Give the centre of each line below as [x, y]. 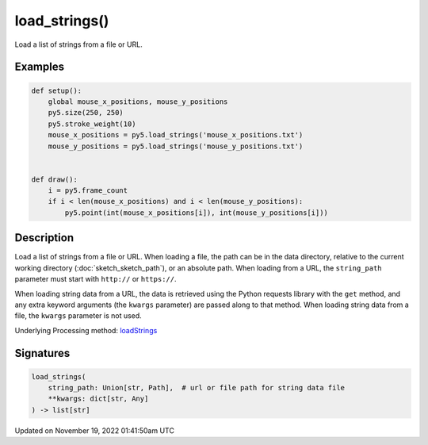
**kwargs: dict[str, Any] [98, 399]
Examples [40, 67]
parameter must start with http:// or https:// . [96, 279]
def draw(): [55, 179]
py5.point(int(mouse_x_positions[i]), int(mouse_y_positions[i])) [197, 213]
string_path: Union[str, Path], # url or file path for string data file [196, 388]
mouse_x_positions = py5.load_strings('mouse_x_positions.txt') [176, 135]
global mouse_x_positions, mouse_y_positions [138, 102]
